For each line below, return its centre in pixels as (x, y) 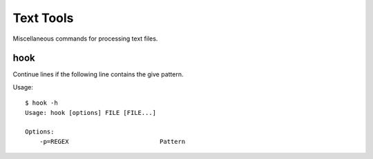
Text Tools (43, 18)
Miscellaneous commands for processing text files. (85, 39)
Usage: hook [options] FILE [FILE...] (91, 113)
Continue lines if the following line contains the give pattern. (98, 74)
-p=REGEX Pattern (112, 141)
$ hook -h (41, 103)
